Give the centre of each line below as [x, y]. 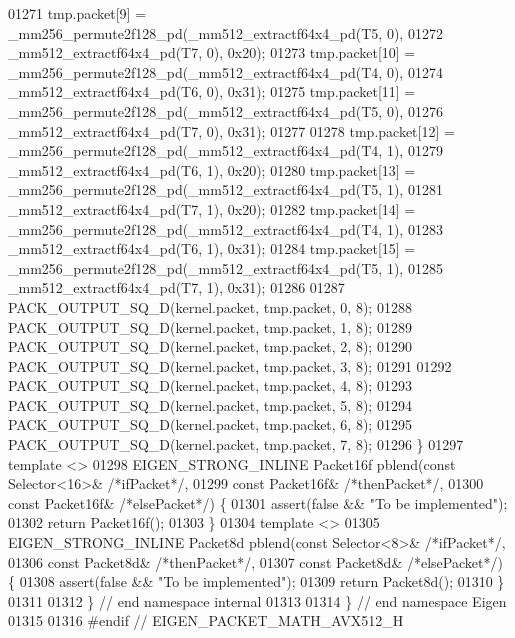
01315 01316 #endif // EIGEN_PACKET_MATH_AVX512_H [206, 620]
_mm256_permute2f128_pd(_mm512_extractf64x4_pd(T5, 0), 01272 [225, 32]
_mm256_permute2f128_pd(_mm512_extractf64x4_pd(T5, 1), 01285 [225, 267]
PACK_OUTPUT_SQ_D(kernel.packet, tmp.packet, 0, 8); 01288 [210, 306]
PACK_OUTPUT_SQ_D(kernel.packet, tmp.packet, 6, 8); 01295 [210, 424]
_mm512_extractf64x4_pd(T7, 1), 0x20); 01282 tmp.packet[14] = [212, 208]
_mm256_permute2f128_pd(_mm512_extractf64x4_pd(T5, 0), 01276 [225, 110]
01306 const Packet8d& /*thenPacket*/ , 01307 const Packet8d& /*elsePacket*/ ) [255, 561]
